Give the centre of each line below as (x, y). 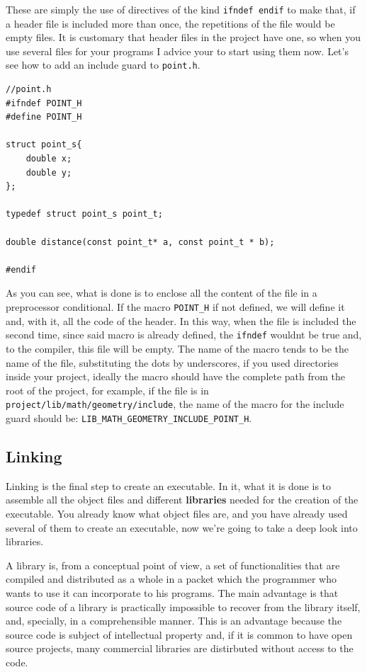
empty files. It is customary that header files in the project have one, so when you (183, 37)
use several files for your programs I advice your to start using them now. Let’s (177, 51)
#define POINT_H (44, 117)
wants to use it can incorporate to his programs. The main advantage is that (172, 592)
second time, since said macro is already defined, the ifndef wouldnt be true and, (184, 335)
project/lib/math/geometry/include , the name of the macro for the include (175, 404)
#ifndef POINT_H (44, 103)
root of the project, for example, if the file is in (107, 390)
